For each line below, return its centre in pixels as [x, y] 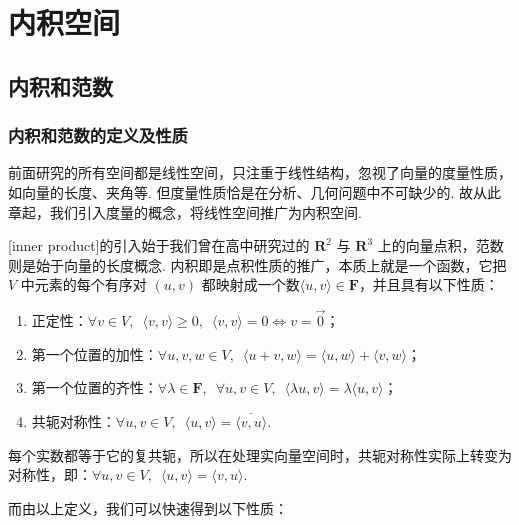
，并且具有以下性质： [428, 284]
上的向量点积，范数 [440, 245]
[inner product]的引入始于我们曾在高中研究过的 [159, 245]
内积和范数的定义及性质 [98, 135]
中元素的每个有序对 [83, 284]
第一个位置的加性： [94, 353]
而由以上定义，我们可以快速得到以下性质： [148, 507]
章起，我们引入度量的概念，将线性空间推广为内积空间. [185, 211]
